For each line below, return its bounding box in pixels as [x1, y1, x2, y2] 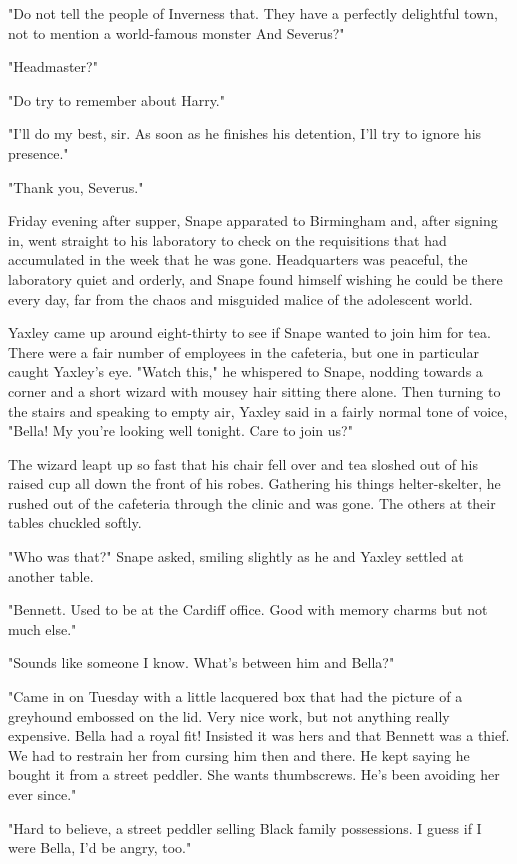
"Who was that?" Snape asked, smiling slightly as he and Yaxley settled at [8, 546, 464, 567]
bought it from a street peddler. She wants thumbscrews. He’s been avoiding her [8, 764, 500, 785]
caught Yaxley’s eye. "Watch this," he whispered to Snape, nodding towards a [8, 361, 483, 382]
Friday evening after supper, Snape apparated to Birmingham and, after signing [8, 210, 498, 231]
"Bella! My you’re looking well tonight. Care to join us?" [8, 420, 353, 441]
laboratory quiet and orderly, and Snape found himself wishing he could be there [8, 268, 503, 289]
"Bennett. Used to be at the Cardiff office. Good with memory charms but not [8, 599, 488, 620]
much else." [8, 618, 77, 639]
